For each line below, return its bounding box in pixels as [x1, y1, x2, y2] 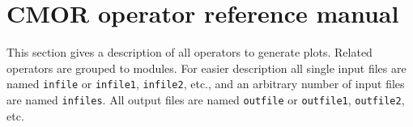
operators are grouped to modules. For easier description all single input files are [6, 59, 407, 76]
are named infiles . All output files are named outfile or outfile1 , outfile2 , [6, 91, 405, 108]
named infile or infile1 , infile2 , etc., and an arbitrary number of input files [6, 75, 405, 92]
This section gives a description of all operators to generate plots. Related [6, 44, 373, 61]
